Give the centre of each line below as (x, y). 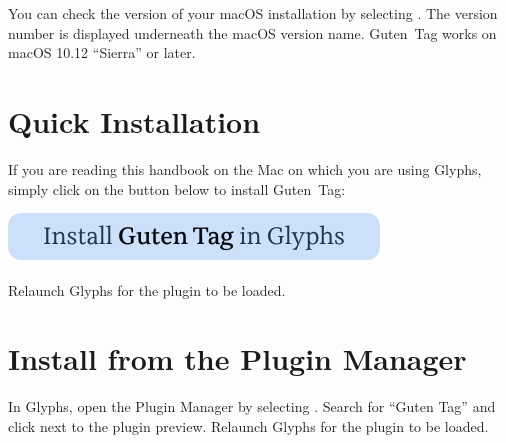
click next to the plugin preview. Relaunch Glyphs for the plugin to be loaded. (248, 426)
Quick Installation (134, 120)
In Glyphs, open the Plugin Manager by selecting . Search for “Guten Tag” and (252, 406)
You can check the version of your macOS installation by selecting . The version (253, 13)
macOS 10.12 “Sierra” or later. (102, 52)
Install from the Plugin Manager (237, 358)
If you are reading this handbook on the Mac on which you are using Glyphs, (245, 168)
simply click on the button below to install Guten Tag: (177, 188)
